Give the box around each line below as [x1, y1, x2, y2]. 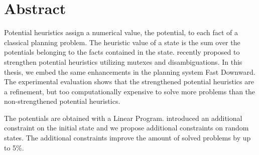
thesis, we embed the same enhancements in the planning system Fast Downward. [4, 66, 255, 77]
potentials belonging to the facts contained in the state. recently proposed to [4, 47, 240, 57]
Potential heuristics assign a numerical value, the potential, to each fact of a [4, 27, 238, 38]
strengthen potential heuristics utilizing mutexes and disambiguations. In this [4, 56, 242, 67]
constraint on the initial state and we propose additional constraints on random [4, 122, 249, 133]
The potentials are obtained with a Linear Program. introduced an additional [4, 112, 242, 123]
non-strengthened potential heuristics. [4, 96, 120, 106]
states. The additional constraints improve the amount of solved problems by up [4, 132, 251, 143]
